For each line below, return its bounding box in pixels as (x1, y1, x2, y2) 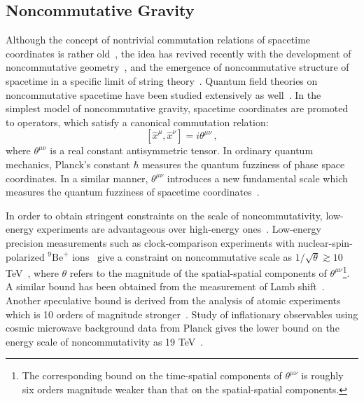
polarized (6, 249, 45, 264)
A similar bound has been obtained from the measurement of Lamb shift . (6, 279, 325, 294)
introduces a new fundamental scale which (167, 170, 348, 185)
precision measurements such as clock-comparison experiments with (6, 235, 295, 250)
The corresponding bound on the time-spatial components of (22, 368, 282, 383)
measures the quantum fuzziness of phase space (142, 156, 345, 171)
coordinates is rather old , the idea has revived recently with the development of (6, 46, 351, 60)
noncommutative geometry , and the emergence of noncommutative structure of (6, 60, 349, 74)
